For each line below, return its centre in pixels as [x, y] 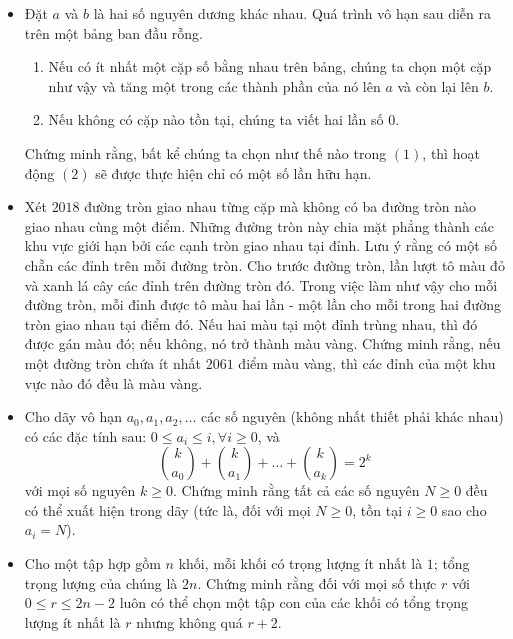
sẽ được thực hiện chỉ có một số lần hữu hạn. [233, 172]
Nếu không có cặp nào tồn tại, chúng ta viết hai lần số [216, 119]
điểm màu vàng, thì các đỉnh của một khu [367, 362]
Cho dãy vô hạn [73, 416]
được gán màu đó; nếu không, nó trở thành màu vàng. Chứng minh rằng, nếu [262, 343]
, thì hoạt [451, 152]
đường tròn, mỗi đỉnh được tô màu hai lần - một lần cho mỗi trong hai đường [262, 304]
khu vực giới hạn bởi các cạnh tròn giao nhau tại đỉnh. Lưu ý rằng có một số [260, 245]
